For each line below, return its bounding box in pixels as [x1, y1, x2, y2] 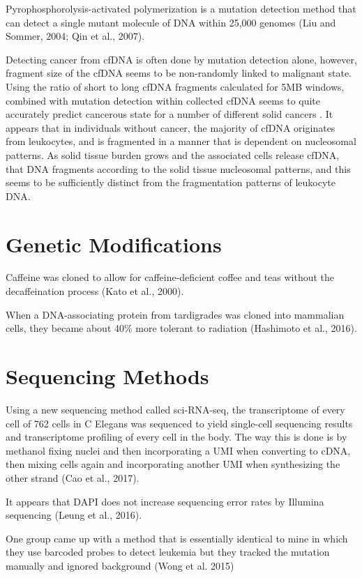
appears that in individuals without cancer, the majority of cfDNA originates [6, 120, 335, 135]
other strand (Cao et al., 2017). [6, 470, 139, 485]
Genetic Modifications [6, 229, 222, 258]
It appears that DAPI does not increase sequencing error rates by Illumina [6, 494, 324, 508]
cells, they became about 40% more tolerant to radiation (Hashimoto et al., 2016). [6, 321, 357, 335]
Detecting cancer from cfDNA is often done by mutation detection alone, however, [6, 52, 357, 66]
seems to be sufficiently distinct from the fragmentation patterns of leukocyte [6, 175, 335, 190]
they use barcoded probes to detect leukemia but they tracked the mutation [6, 545, 330, 559]
